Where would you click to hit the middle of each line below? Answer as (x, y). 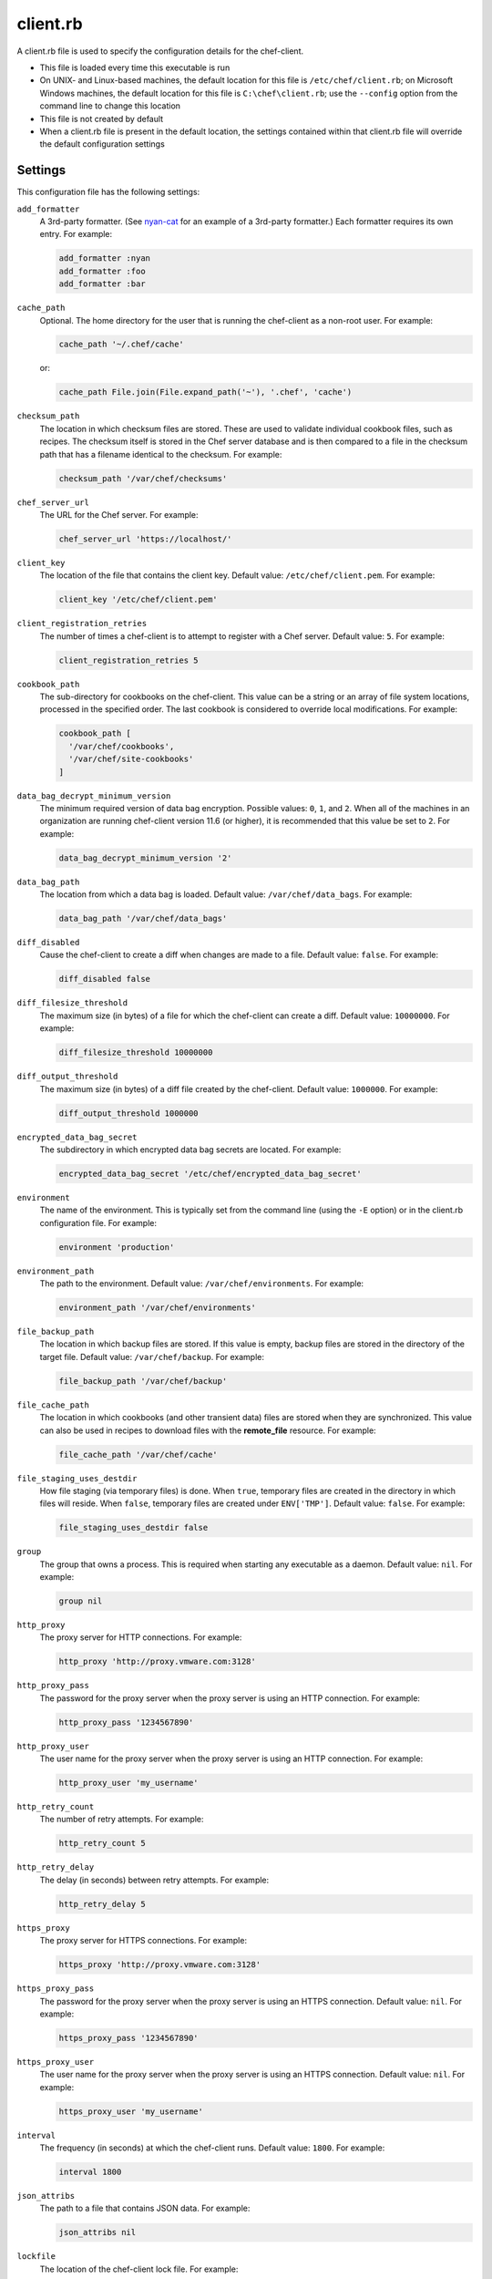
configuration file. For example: (98, 1222)
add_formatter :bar (102, 284)
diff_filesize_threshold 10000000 (136, 1052)
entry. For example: (76, 234)
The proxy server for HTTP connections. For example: (141, 1637)
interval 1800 (90, 2172)
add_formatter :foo (102, 271)
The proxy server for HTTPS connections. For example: (143, 1941)
